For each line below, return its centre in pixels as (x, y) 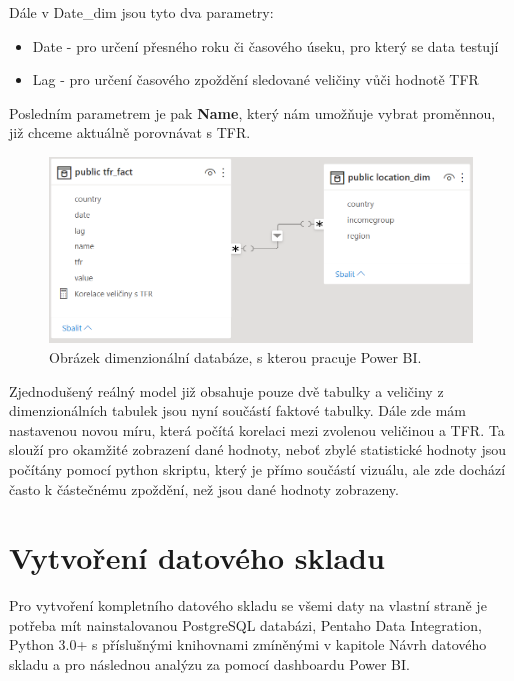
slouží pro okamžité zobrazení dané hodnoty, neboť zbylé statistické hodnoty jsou (258, 449)
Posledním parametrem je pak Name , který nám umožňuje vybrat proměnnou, (252, 112)
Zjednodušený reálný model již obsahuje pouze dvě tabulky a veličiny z (226, 390)
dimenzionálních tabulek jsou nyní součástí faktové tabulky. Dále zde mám (238, 410)
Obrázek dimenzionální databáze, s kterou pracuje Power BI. (235, 357)
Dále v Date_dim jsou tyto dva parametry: (141, 12)
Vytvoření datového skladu (197, 557)
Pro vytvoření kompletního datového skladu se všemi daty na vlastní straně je (248, 605)
